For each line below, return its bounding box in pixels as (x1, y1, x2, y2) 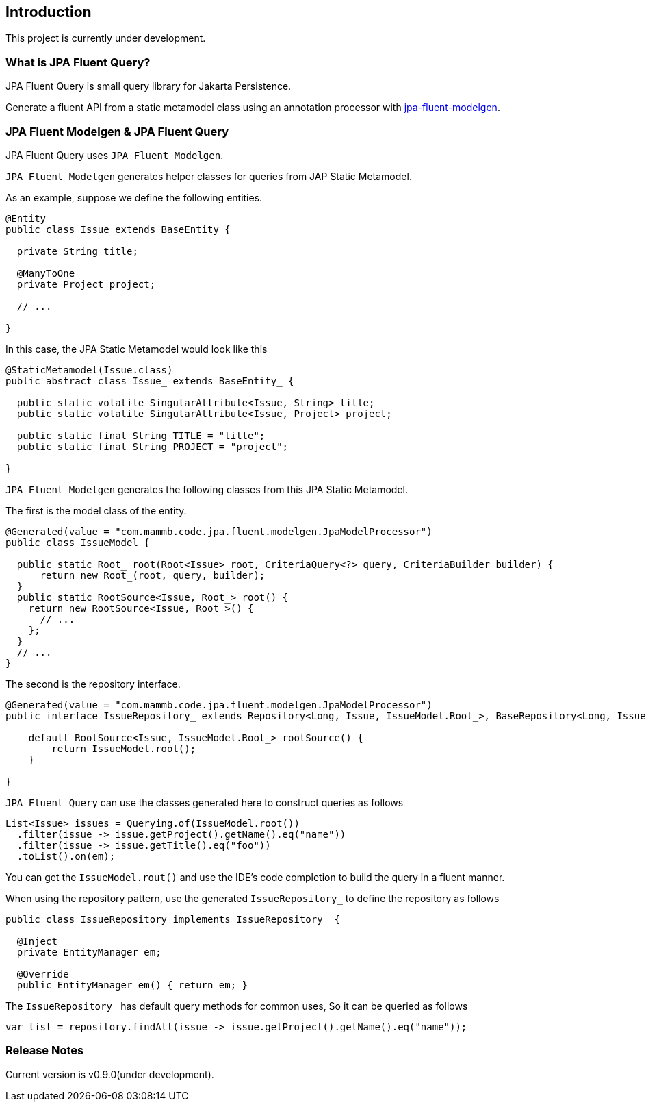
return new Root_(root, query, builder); (40, 569, 266, 581)
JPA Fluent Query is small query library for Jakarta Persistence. (5, 80, 292, 92)
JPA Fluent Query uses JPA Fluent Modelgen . (5, 149, 224, 161)
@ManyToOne (16, 267, 75, 279)
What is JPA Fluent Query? (5, 55, 151, 69)
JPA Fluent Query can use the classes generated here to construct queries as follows (5, 796, 404, 808)
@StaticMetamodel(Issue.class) (5, 364, 173, 375)
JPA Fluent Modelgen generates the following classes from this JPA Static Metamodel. (5, 483, 408, 495)
